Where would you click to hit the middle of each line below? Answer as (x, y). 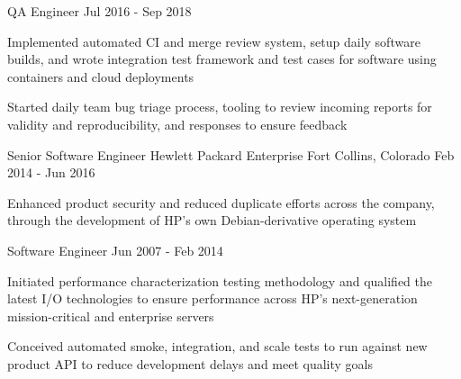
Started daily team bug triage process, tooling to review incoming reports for (220, 107)
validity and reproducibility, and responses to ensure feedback (177, 124)
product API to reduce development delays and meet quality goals (190, 363)
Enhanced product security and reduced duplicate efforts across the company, (221, 202)
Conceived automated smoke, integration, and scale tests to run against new (217, 346)
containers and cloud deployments (101, 76)
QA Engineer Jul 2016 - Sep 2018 (99, 11)
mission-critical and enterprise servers (111, 316)
